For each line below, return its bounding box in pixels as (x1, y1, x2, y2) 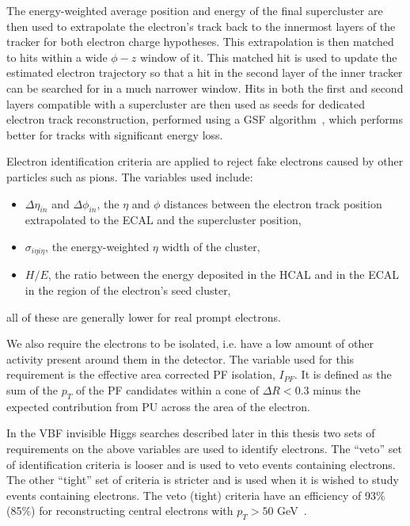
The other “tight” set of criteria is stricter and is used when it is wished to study (6, 471, 399, 488)
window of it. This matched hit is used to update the (139, 48, 397, 65)
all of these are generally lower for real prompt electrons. (6, 308, 281, 325)
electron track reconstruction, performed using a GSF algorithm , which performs (6, 111, 404, 128)
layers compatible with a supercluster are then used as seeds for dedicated (6, 95, 365, 112)
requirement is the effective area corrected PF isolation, (6, 366, 275, 383)
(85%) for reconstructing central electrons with (6, 502, 233, 519)
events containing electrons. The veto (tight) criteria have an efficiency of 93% (6, 486, 385, 503)
